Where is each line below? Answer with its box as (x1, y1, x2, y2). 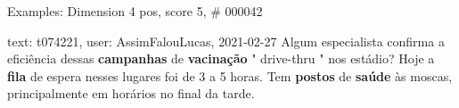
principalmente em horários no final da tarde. (7, 84, 255, 103)
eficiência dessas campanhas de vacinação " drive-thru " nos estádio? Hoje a (7, 49, 435, 68)
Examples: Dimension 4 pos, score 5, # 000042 (7, 2, 263, 20)
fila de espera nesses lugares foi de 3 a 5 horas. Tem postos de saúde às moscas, (7, 66, 453, 85)
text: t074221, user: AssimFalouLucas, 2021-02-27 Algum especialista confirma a (7, 31, 445, 50)
